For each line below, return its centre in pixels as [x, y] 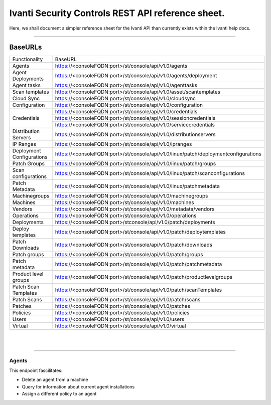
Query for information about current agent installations [78, 386]
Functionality [28, 59]
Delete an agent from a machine [55, 380]
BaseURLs [26, 47]
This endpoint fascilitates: [36, 370]
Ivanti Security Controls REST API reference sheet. [117, 13]
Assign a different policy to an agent [59, 394]
